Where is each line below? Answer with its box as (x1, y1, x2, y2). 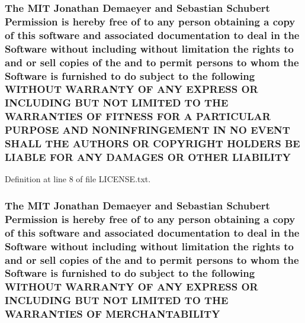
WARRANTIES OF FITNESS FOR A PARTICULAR (5, 109, 271, 124)
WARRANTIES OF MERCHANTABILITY (5, 306, 220, 321)
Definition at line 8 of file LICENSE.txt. (5, 173, 151, 185)
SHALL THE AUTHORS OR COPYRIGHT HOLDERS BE (5, 136, 300, 151)
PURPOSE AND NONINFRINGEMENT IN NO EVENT (5, 122, 290, 137)
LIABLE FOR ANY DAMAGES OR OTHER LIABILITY (5, 150, 291, 164)
